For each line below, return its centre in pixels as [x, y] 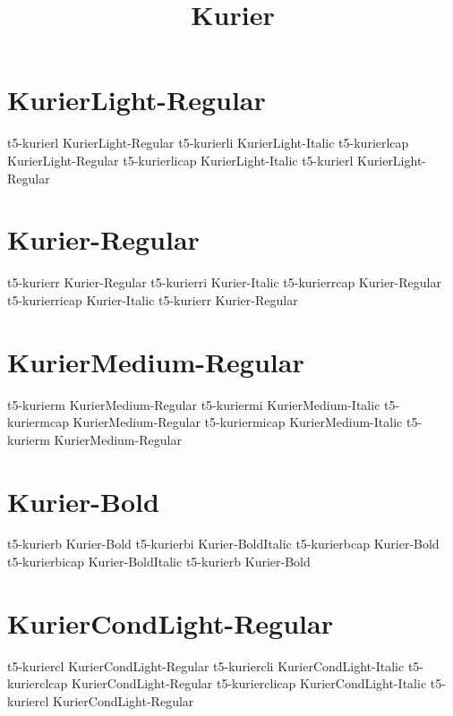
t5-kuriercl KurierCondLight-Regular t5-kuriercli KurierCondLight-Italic [206, 665]
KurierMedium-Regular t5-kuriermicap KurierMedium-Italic [238, 422]
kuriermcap [38, 422]
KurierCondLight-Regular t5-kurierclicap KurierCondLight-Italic [249, 683]
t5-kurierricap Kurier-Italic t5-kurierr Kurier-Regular [153, 299]
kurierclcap [38, 683]
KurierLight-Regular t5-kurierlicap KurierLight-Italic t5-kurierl [180, 160]
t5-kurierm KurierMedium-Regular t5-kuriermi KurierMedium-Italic [194, 404]
